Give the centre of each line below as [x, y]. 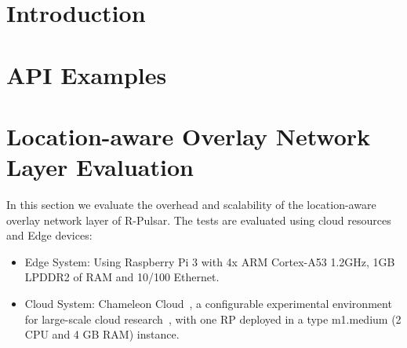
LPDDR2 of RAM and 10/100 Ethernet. [122, 277]
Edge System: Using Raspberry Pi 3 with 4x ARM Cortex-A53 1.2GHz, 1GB [210, 261]
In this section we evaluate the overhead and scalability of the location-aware [191, 205]
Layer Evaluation [100, 167]
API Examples [87, 74]
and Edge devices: [49, 235]
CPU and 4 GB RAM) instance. [102, 334]
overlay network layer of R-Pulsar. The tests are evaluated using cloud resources [199, 220]
